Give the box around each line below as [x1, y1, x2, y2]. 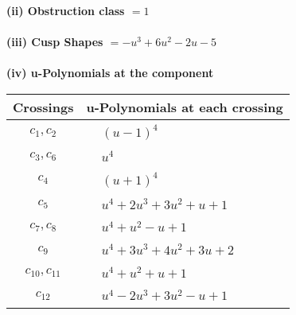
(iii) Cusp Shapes [6, 33, 103, 50]
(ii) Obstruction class [6, 2, 125, 18]
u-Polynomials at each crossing [86, 97, 283, 116]
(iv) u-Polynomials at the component [6, 64, 214, 81]
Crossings [13, 97, 74, 116]
